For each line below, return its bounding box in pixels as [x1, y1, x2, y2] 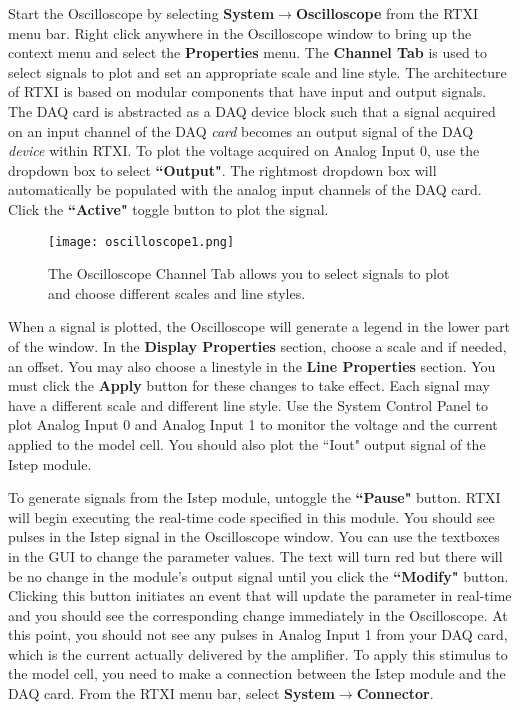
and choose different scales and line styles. [48, 282, 306, 303]
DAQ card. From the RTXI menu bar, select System [8, 683, 335, 704]
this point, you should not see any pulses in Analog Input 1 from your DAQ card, [8, 624, 508, 645]
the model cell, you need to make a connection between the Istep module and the [8, 663, 506, 684]
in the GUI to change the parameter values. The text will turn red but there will [8, 545, 503, 566]
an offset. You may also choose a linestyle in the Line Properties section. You [8, 355, 496, 376]
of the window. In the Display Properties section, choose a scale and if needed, [8, 335, 507, 356]
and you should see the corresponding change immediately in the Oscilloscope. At [8, 604, 508, 625]
